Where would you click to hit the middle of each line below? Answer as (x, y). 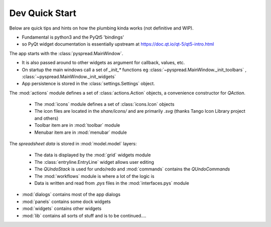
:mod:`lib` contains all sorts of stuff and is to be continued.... (84, 215)
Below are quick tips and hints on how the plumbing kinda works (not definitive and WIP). (101, 28)
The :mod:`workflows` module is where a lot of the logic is (94, 176)
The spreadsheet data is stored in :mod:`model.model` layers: (73, 144)
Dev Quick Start (43, 13)
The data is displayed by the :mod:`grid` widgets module (93, 155)
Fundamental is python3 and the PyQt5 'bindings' (73, 37)
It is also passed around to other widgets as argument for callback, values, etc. (103, 63)
